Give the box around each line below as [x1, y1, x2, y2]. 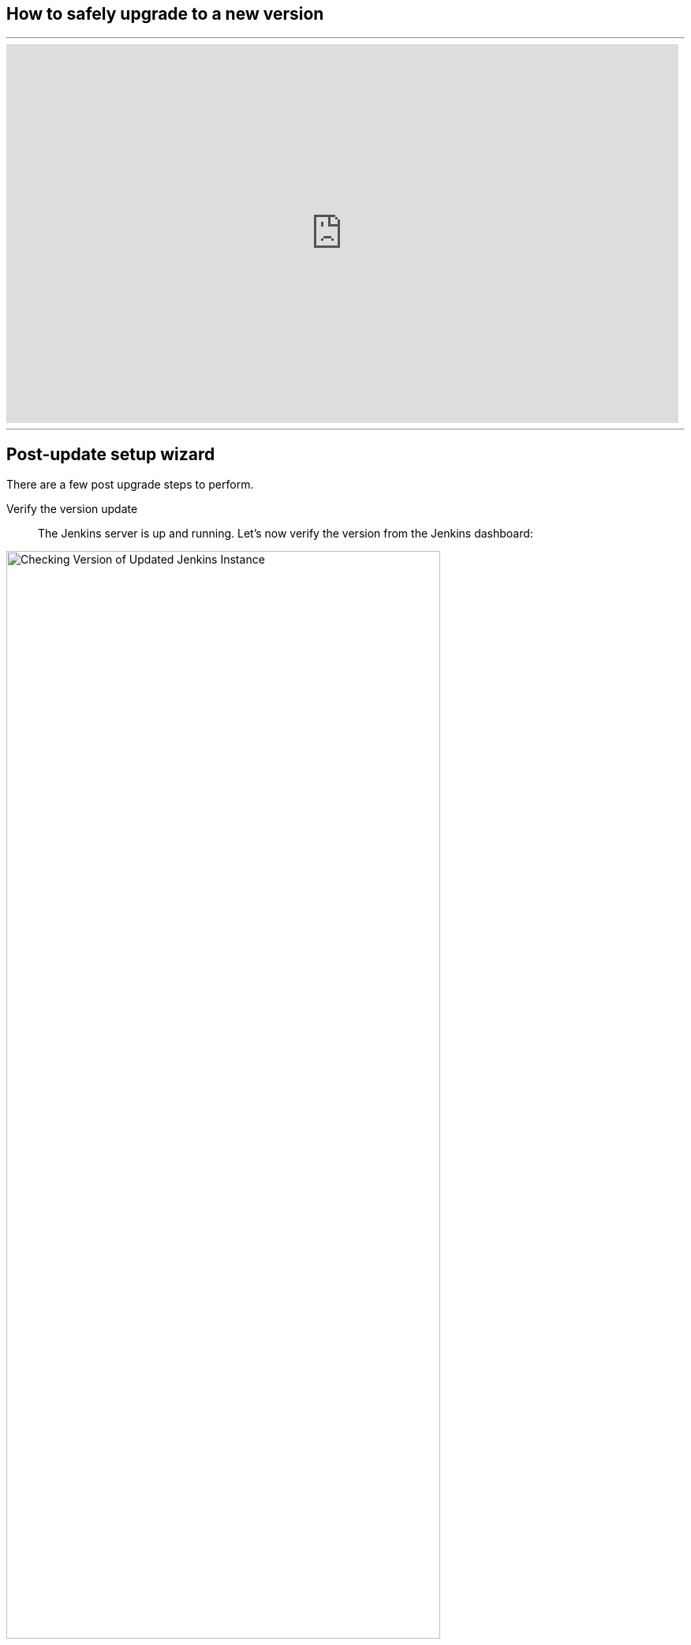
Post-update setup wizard [6, 444, 215, 464]
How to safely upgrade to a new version [6, 4, 324, 24]
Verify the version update [6, 502, 138, 516]
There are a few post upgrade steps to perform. [6, 478, 254, 492]
